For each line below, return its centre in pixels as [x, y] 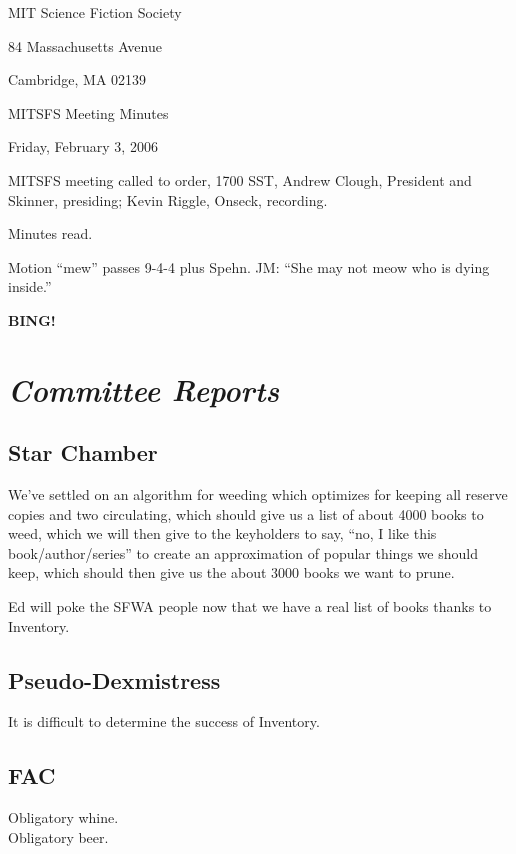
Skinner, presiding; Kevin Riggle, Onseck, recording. [168, 199]
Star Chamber [83, 452]
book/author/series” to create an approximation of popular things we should [243, 552]
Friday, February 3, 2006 [83, 146]
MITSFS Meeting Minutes [88, 112]
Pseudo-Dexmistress [114, 679]
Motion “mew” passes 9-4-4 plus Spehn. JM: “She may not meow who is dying [249, 266]
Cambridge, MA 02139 [77, 79]
